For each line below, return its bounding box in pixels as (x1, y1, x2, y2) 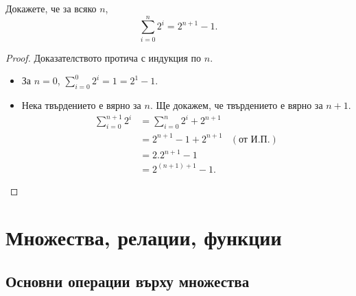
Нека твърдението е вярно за (21, 98, 141, 112)
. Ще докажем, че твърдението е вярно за (150, 98, 323, 112)
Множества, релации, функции (5, 223, 282, 251)
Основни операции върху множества (5, 270, 250, 291)
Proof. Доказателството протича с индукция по (5, 50, 202, 64)
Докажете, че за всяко (5, 1, 97, 15)
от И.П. (239, 134, 270, 145)
